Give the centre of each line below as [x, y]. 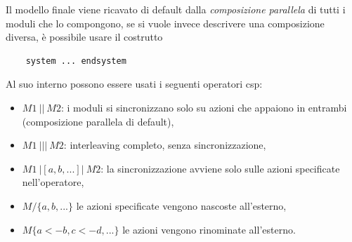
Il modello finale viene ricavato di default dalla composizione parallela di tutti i [176, 9]
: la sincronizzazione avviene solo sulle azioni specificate [220, 168]
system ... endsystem [76, 61]
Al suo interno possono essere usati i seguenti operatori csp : [134, 84]
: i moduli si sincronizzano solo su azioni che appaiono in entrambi [204, 107]
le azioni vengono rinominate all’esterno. [209, 229]
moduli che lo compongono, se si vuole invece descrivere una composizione [165, 23]
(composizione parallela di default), [98, 121]
